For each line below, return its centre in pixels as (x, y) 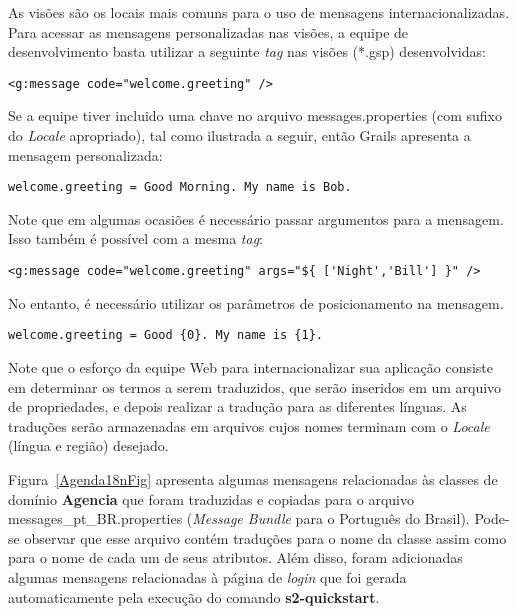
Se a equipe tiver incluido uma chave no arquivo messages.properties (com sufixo (255, 115)
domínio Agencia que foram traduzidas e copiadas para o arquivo (211, 498)
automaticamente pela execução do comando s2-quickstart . (194, 596)
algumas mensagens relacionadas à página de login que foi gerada (207, 576)
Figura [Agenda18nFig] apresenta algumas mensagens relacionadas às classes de (253, 478)
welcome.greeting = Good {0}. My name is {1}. (165, 335)
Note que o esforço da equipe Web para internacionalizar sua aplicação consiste (250, 366)
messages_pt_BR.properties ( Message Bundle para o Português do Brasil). (239, 518)
